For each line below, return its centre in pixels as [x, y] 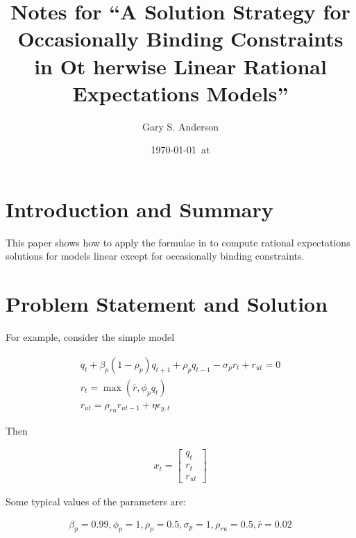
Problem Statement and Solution [167, 304]
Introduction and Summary [139, 209]
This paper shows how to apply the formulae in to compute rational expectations [178, 242]
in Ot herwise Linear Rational [180, 66]
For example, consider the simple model [90, 337]
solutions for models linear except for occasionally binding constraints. [155, 256]
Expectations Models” [180, 93]
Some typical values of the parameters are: [96, 502]
